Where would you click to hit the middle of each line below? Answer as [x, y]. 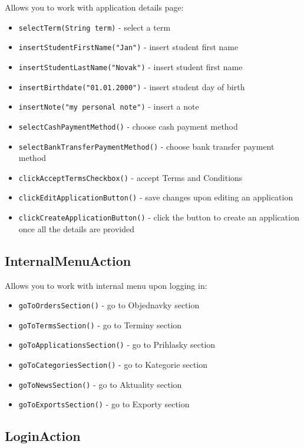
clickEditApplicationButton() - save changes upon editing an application [156, 197]
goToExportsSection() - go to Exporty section [104, 404]
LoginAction [43, 436]
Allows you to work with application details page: [94, 7]
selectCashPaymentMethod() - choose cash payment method [128, 126]
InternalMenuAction [68, 260]
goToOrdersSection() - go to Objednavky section [109, 305]
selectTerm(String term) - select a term [95, 27]
